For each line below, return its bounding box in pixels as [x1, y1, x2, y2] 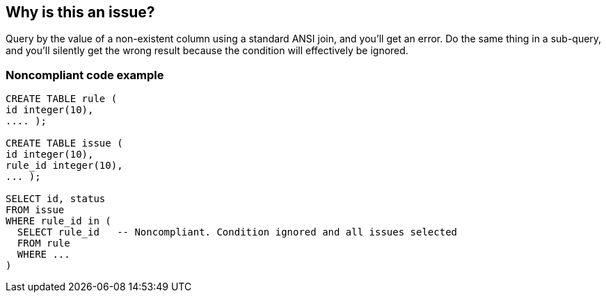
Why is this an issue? [6, 3, 155, 21]
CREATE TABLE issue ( [6, 138, 123, 149]
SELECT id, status [6, 193, 106, 205]
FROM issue [6, 204, 65, 216]
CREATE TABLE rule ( [6, 93, 118, 105]
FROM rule [17, 238, 70, 249]
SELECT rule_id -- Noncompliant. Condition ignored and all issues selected [17, 226, 458, 238]
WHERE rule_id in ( [6, 215, 111, 227]
